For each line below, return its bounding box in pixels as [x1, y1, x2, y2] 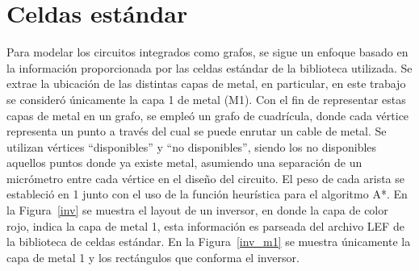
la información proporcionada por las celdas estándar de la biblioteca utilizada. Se [6, 59, 413, 76]
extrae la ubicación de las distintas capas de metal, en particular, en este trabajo [6, 75, 406, 92]
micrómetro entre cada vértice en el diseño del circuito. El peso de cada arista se [6, 169, 404, 186]
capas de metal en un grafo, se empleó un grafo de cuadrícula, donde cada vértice [6, 106, 409, 123]
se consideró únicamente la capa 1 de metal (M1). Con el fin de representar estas [6, 90, 406, 107]
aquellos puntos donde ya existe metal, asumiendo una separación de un [6, 154, 362, 171]
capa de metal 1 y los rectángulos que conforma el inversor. [6, 248, 300, 265]
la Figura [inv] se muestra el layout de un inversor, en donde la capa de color [6, 202, 388, 219]
